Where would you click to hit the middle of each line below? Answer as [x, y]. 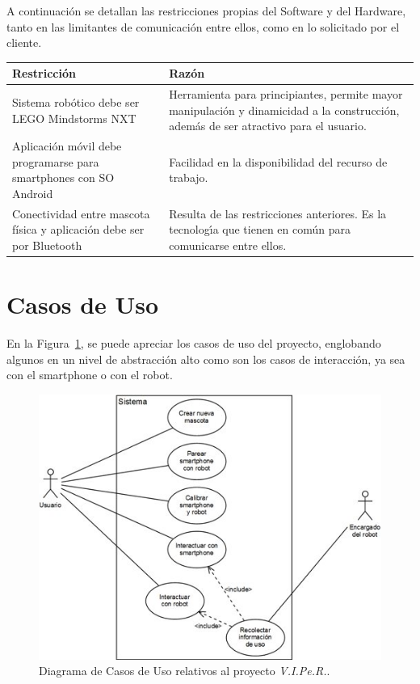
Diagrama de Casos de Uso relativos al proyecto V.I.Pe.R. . [185, 671]
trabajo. [189, 177]
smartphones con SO [63, 177]
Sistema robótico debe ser [76, 101]
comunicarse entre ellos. [228, 245]
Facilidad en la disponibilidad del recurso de [278, 161]
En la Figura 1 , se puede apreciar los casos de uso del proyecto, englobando [194, 343]
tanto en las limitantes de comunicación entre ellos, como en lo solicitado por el [203, 26]
